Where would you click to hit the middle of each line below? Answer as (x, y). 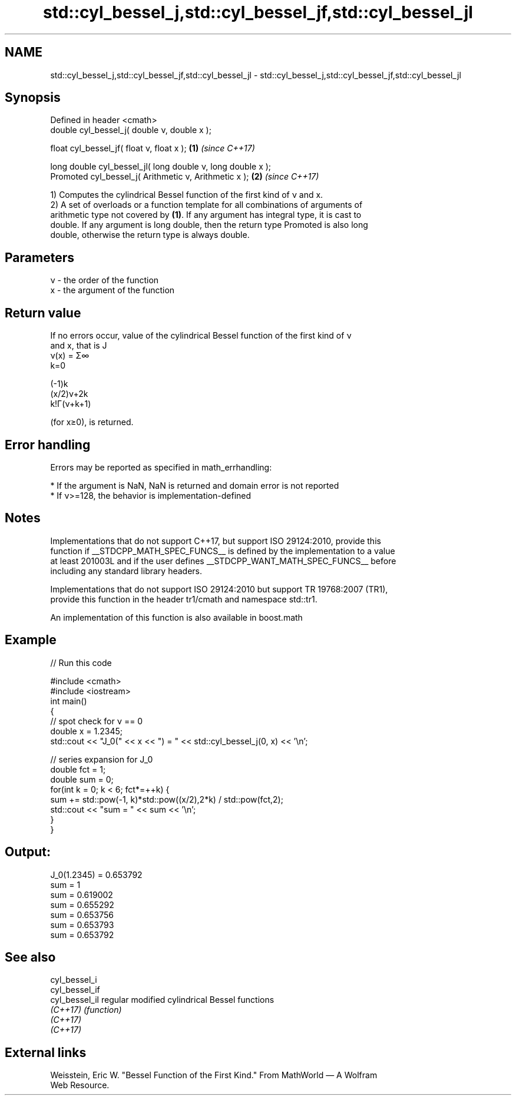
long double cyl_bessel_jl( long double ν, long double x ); (161, 167)
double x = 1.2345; (86, 731)
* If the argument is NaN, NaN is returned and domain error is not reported (195, 485)
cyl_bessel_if (75, 990)
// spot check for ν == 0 (97, 721)
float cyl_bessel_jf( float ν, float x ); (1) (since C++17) (153, 148)
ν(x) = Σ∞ (70, 356)
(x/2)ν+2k (69, 394)
